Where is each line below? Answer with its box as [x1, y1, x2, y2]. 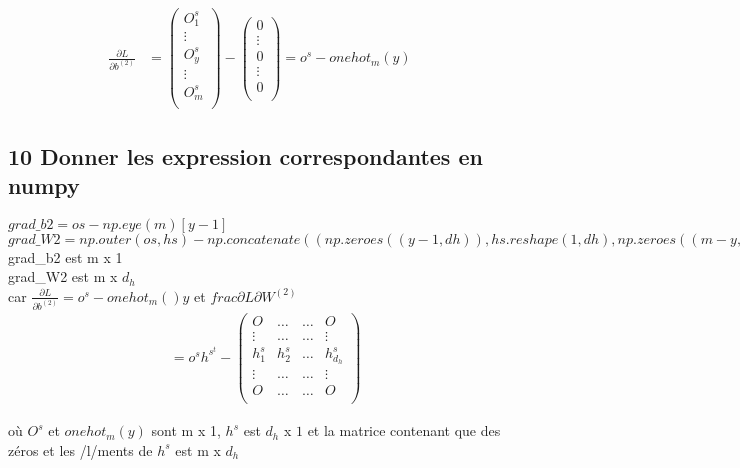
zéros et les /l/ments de [8, 439, 153, 460]
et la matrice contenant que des [307, 420, 501, 441]
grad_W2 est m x [8, 266, 118, 287]
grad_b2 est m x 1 [8, 246, 123, 267]
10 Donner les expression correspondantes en [8, 140, 483, 171]
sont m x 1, [151, 420, 221, 441]
